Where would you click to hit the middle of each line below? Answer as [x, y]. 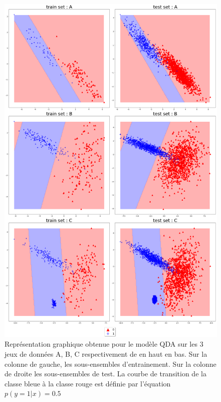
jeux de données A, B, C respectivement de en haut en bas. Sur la [106, 354]
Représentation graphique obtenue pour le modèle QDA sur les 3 [104, 344]
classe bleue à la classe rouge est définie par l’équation [88, 383]
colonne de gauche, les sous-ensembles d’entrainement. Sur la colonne [110, 364]
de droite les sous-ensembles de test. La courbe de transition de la [105, 374]
